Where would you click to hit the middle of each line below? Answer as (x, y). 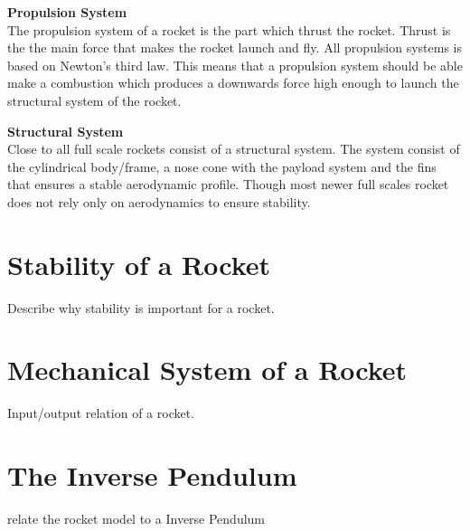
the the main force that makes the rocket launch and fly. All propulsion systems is (235, 47)
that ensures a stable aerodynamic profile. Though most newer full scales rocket (228, 184)
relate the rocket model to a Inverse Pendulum (136, 519)
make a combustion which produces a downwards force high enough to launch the (233, 83)
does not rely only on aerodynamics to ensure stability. (159, 201)
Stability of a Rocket (139, 264)
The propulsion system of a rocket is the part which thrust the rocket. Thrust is (229, 29)
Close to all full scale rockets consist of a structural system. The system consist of (234, 149)
